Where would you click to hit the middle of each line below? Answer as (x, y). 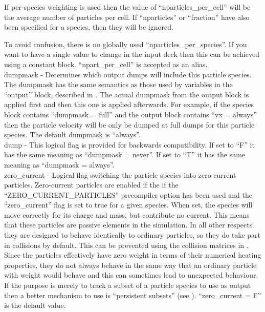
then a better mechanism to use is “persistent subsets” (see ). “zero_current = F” (133, 295)
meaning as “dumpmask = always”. (59, 164)
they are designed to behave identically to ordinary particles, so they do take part (132, 235)
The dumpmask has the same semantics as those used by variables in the (118, 84)
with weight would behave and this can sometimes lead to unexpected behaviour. (131, 275)
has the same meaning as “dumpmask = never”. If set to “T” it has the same (125, 154)
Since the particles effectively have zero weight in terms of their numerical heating (133, 255)
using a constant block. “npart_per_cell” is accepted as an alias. (106, 64)
